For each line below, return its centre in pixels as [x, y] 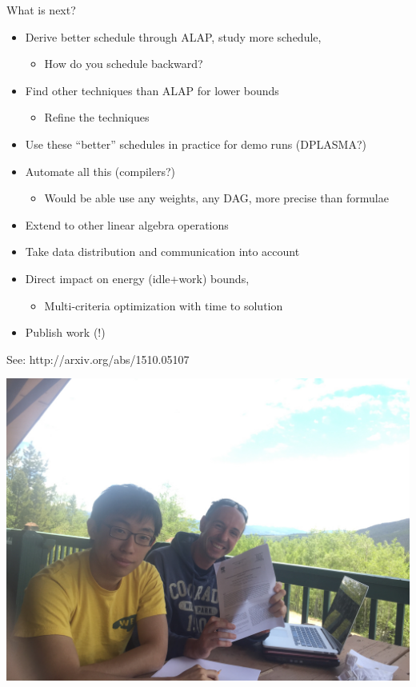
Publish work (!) [65, 332]
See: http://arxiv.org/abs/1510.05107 [98, 359]
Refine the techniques [97, 117]
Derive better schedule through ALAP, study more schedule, [173, 36]
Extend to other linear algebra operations [127, 224]
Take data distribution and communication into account [162, 252]
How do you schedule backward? [124, 64]
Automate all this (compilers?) [100, 171]
